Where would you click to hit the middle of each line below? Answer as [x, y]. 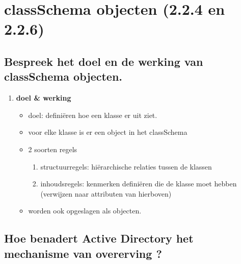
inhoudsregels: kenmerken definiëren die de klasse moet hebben [139, 184]
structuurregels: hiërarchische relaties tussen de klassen [126, 166]
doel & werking [44, 98]
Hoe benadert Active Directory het [99, 238]
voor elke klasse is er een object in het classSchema [108, 132]
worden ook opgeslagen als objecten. [85, 211]
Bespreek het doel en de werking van [104, 61]
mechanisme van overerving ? [83, 253]
